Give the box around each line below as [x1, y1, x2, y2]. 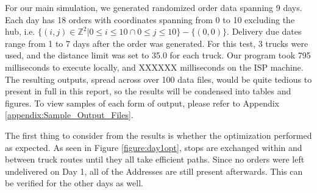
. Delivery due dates [227, 25, 302, 38]
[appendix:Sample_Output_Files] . [5, 108, 134, 121]
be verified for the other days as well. [5, 177, 143, 189]
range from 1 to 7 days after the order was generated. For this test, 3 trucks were [5, 37, 308, 49]
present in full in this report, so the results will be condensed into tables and [5, 85, 291, 97]
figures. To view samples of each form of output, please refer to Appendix [5, 96, 280, 109]
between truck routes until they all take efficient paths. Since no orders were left [5, 153, 305, 166]
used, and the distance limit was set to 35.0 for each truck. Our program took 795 [5, 49, 311, 61]
